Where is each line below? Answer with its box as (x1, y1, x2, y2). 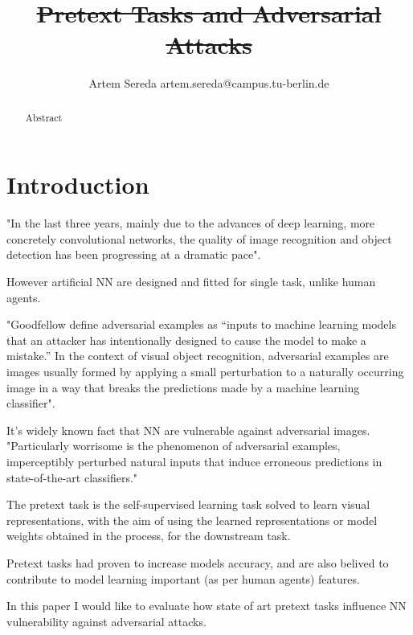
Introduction (6, 168, 149, 201)
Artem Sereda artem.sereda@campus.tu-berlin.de (88, 75, 329, 92)
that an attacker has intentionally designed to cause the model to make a (6, 331, 366, 348)
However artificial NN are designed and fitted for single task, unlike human (6, 273, 376, 290)
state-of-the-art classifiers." (6, 469, 138, 485)
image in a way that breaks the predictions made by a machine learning (6, 379, 360, 395)
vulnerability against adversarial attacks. (6, 612, 206, 629)
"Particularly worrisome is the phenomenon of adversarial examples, (6, 437, 341, 454)
